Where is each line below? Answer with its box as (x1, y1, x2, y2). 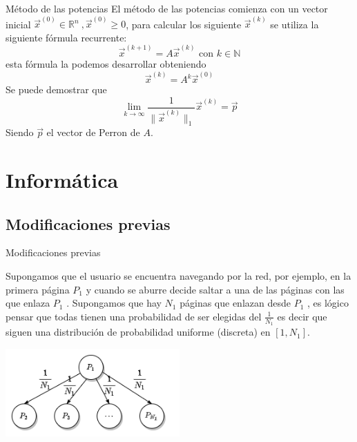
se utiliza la (270, 17, 319, 31)
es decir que (277, 309, 327, 323)
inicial (6, 17, 31, 31)
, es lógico (307, 296, 349, 310)
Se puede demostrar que (6, 82, 107, 97)
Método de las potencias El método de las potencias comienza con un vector (6, 1, 328, 15)
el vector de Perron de (46, 125, 140, 140)
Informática (6, 166, 119, 194)
